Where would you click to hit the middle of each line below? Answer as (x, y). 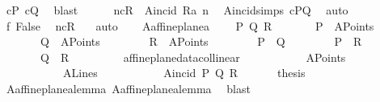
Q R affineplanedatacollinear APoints (193, 57)
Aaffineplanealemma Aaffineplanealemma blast (128, 88)
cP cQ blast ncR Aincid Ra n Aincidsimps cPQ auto (177, 10)
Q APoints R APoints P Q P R (201, 41)
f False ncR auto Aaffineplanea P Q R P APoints (190, 25)
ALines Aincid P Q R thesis (184, 73)
